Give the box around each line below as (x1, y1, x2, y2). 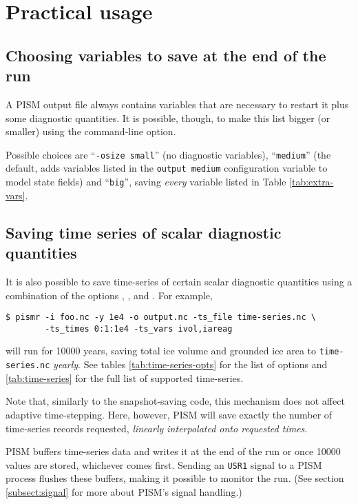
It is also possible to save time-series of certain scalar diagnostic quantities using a (6, 274, 352, 288)
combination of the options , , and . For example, (6, 288, 213, 302)
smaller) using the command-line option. (6, 124, 176, 139)
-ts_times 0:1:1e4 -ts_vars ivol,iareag (45, 323, 233, 334)
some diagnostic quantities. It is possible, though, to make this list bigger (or (6, 110, 330, 125)
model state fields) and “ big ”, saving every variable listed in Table (6, 174, 286, 189)
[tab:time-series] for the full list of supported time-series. (6, 370, 244, 385)
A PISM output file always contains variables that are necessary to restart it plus (6, 97, 349, 111)
